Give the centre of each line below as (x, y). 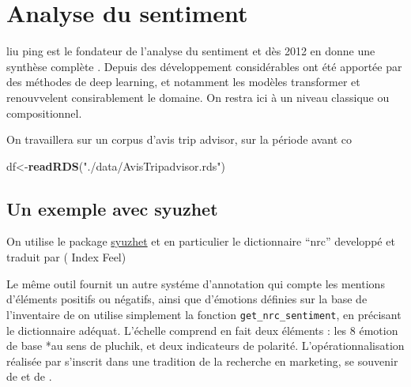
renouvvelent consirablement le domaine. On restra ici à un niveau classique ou (198, 97)
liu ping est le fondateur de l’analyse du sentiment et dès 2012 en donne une (191, 51)
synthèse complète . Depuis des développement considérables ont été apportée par (204, 66)
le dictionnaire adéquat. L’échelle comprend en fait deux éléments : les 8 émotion (202, 330)
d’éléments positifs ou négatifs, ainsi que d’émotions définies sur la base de (187, 299)
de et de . (29, 376)
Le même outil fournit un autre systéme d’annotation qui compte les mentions (196, 283)
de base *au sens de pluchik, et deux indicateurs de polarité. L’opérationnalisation (205, 346)
